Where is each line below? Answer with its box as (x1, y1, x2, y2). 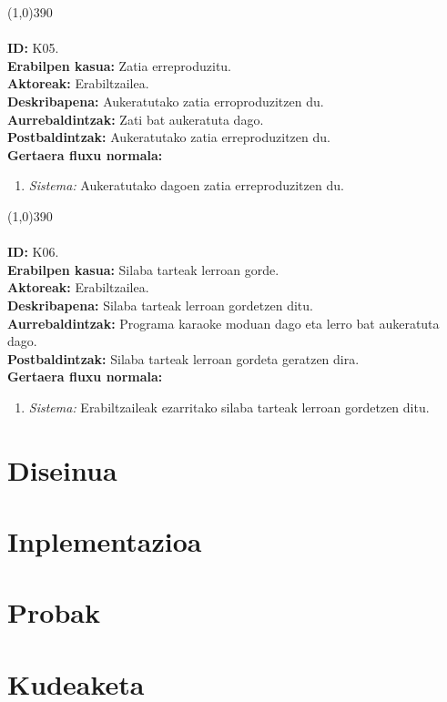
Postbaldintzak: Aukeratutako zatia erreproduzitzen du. (7, 127, 330, 147)
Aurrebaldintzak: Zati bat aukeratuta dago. (7, 109, 264, 128)
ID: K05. (7, 38, 59, 57)
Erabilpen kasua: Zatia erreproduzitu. (7, 56, 232, 75)
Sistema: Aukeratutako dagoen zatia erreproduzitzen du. (28, 176, 344, 195)
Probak (7, 594, 100, 631)
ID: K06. (7, 242, 59, 261)
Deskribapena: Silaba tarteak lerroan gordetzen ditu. (7, 295, 313, 314)
